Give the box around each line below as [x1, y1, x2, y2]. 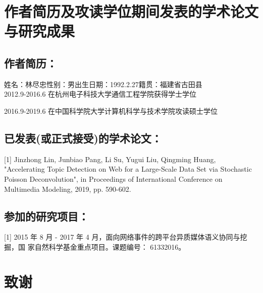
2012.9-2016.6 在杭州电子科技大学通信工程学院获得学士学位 [4, 89, 197, 99]
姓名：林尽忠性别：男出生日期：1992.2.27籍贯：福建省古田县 [4, 79, 202, 89]
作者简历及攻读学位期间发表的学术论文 [4, 1, 259, 22]
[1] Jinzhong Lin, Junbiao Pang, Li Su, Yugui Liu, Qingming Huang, [4, 154, 216, 164]
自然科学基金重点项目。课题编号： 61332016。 [34, 241, 186, 252]
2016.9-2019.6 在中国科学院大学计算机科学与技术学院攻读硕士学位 [4, 105, 218, 116]
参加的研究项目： [4, 208, 89, 224]
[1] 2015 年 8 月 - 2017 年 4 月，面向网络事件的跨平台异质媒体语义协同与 [4, 232, 240, 242]
